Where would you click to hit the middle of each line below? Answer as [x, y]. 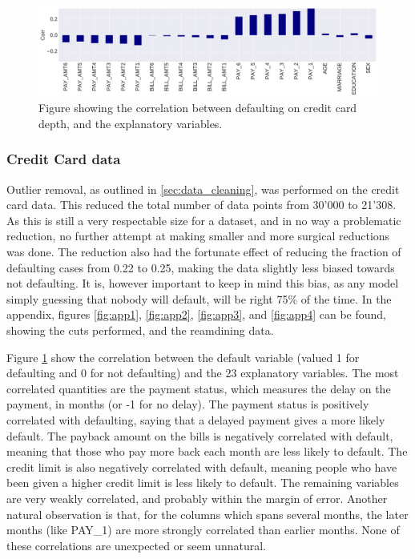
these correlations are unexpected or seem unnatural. [136, 545]
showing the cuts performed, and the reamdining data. [140, 330]
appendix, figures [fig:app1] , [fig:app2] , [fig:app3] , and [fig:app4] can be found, [196, 314]
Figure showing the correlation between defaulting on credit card [198, 108]
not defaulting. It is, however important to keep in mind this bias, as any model [203, 283]
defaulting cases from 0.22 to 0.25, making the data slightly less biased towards [201, 267]
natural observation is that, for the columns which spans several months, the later [207, 514]
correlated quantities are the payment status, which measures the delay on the [199, 388]
